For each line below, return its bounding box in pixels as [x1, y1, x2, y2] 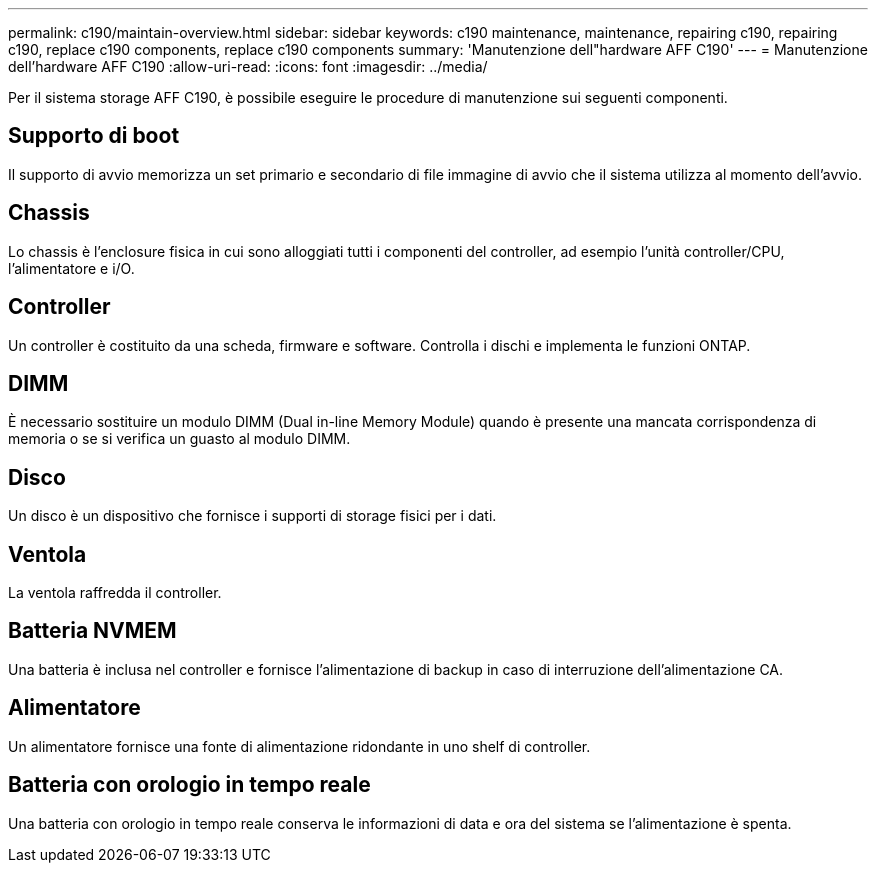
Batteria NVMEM [8, 618, 177, 644]
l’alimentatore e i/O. [8, 259, 135, 277]
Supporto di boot [8, 123, 180, 149]
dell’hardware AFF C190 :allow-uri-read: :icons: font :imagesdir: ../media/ [8, 58, 488, 75]
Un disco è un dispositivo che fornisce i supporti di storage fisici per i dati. [8, 507, 497, 525]
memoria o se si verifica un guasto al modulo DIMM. [8, 430, 351, 448]
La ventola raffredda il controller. [8, 584, 222, 602]
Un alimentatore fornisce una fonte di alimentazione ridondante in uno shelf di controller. [8, 737, 591, 755]
